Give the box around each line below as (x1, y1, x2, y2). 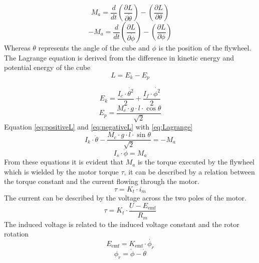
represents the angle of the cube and (38, 42, 150, 52)
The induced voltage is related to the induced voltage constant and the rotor (4, 218, 239, 229)
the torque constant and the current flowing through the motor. (4, 176, 199, 186)
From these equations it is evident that (4, 156, 124, 167)
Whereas (4, 42, 31, 52)
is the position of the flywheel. (158, 42, 251, 52)
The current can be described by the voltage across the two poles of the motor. (4, 192, 246, 203)
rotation (4, 228, 29, 239)
